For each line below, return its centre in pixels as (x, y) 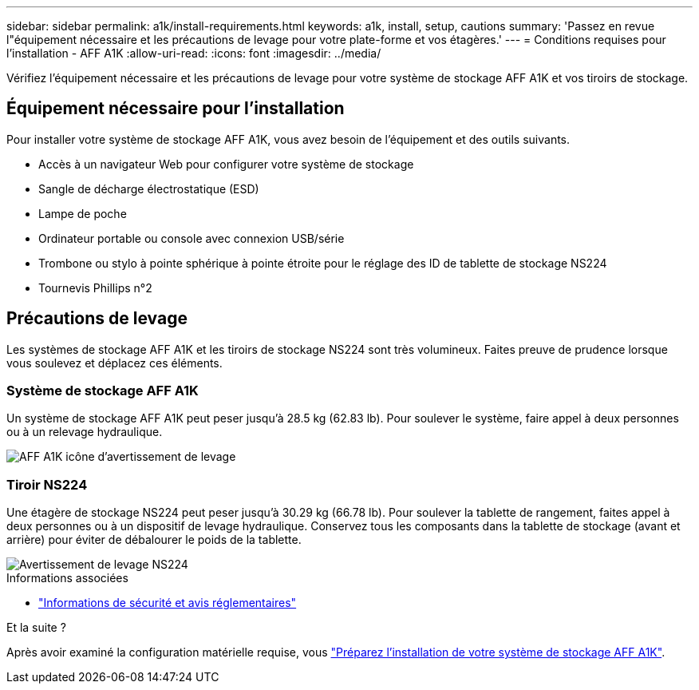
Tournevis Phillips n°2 (95, 287)
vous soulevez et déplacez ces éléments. (115, 363)
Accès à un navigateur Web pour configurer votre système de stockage (226, 164)
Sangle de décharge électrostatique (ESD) (149, 188)
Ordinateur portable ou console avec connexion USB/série (192, 238)
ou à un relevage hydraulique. (85, 432)
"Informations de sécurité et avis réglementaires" (168, 603)
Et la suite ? (36, 628)
